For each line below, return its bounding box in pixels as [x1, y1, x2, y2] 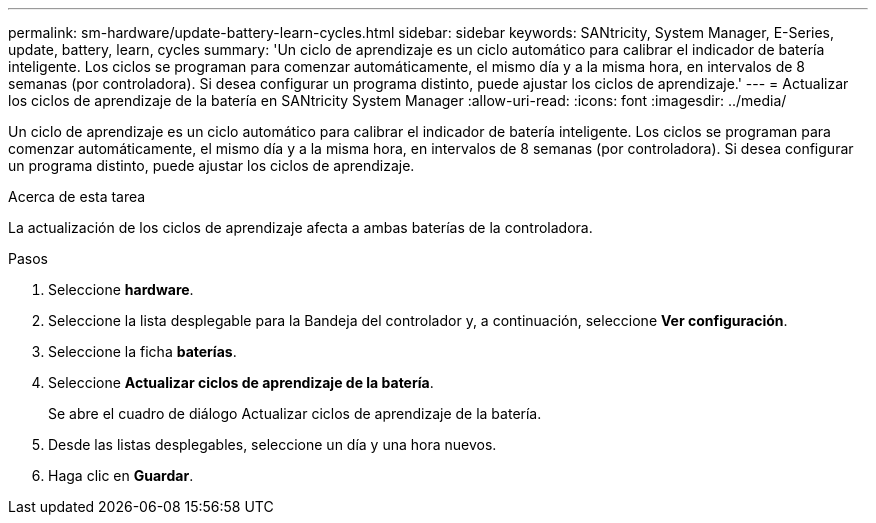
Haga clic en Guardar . [48, 467, 194, 484]
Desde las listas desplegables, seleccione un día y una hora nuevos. [48, 436, 497, 453]
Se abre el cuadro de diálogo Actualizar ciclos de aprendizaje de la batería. [48, 405, 542, 422]
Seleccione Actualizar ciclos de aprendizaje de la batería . [48, 374, 434, 391]
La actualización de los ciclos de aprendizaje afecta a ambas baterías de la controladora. [8, 219, 593, 236]
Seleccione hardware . [48, 281, 194, 298]
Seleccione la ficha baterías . [48, 343, 237, 360]
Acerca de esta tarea [8, 188, 146, 205]
